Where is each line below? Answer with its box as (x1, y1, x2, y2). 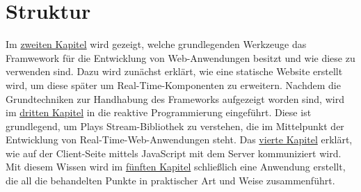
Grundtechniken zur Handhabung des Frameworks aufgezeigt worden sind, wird (6, 91, 344, 106)
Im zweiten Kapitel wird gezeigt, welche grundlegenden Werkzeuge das (6, 37, 307, 51)
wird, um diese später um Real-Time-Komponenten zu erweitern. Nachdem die (6, 77, 341, 92)
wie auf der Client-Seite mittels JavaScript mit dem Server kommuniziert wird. (6, 145, 342, 160)
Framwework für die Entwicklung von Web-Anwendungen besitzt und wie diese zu (6, 50, 355, 65)
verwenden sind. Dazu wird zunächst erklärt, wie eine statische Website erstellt (6, 64, 343, 79)
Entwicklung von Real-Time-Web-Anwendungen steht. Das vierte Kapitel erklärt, (6, 132, 353, 147)
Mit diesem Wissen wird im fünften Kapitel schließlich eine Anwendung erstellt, (6, 159, 346, 174)
